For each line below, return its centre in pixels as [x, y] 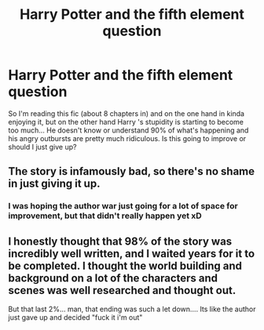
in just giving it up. [54, 184]
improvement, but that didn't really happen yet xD [105, 216]
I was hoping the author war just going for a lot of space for [123, 206]
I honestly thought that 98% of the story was [120, 241]
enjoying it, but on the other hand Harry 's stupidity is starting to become [126, 121]
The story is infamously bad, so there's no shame [132, 171]
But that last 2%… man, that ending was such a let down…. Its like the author [132, 309]
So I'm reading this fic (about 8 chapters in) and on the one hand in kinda [126, 113]
